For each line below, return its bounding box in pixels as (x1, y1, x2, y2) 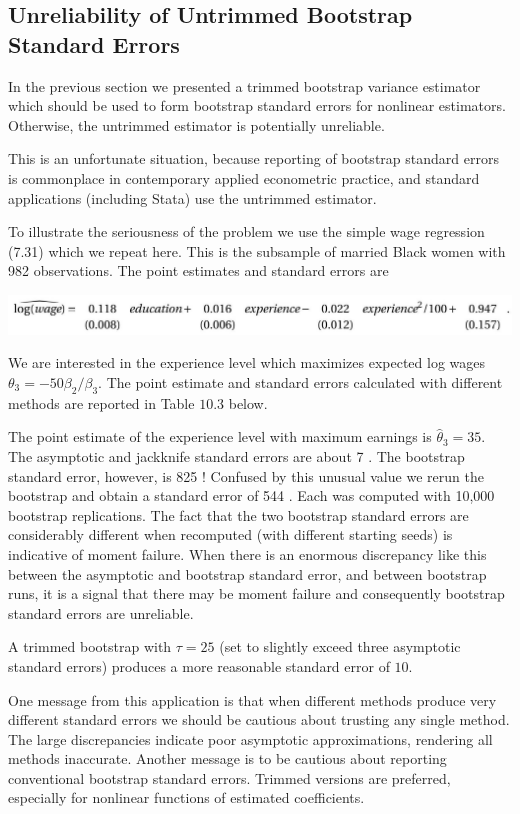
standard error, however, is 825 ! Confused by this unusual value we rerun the (8, 465, 484, 486)
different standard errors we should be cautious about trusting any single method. (8, 709, 510, 730)
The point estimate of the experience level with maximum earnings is (8, 426, 432, 447)
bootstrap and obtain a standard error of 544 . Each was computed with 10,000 (8, 485, 495, 506)
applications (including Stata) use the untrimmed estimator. (8, 187, 377, 208)
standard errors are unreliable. (8, 602, 194, 623)
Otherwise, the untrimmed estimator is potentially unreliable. (8, 114, 385, 135)
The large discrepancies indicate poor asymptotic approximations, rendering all (8, 728, 493, 749)
